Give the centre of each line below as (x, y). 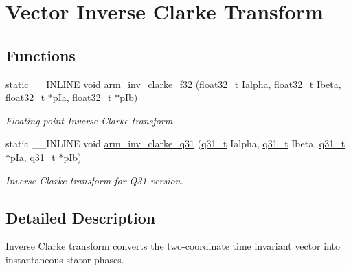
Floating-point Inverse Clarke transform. (91, 120)
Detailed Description (81, 217)
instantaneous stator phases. (65, 259)
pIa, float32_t (82, 97)
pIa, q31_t (33, 156)
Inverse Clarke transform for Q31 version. (94, 180)
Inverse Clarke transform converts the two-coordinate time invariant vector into (173, 246)
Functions (41, 55)
